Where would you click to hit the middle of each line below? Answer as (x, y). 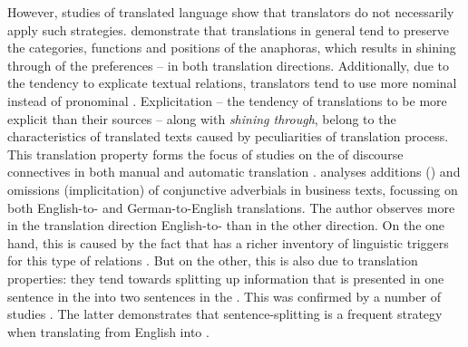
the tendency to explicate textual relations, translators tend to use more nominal (232, 83)
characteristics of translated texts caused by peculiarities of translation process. (228, 136)
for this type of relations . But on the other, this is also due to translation (213, 260)
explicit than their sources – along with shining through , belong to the (202, 118)
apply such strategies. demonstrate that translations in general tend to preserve (228, 29)
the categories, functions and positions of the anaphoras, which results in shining (232, 48)
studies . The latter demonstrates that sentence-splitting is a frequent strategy (225, 314)
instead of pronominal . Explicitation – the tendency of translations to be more (227, 100)
